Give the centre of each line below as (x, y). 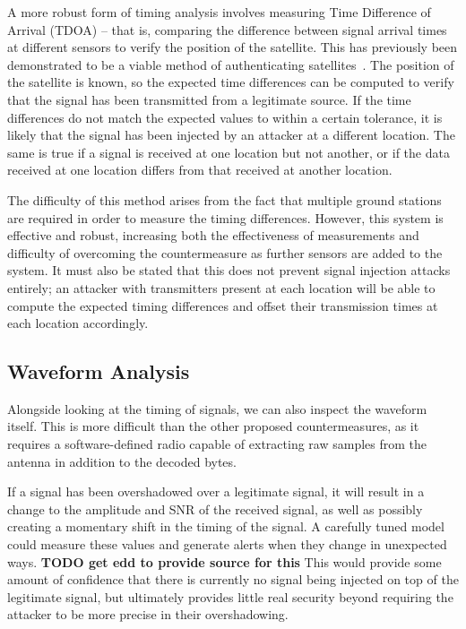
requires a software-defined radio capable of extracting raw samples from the (217, 444)
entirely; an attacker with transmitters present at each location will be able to (221, 287)
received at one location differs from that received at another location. (200, 170)
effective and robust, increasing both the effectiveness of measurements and (213, 235)
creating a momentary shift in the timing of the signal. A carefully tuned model (226, 526)
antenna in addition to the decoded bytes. (122, 461)
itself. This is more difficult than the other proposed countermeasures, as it (213, 426)
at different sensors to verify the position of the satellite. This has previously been (233, 47)
